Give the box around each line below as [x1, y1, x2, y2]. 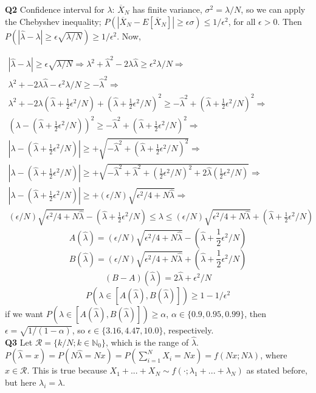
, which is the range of [105, 335, 189, 348]
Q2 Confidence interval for [5, 3, 105, 15]
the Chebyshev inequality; [5, 15, 101, 27]
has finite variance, [132, 3, 202, 15]
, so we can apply [241, 3, 306, 15]
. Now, [117, 29, 141, 42]
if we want [5, 307, 43, 320]
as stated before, [246, 364, 307, 377]
